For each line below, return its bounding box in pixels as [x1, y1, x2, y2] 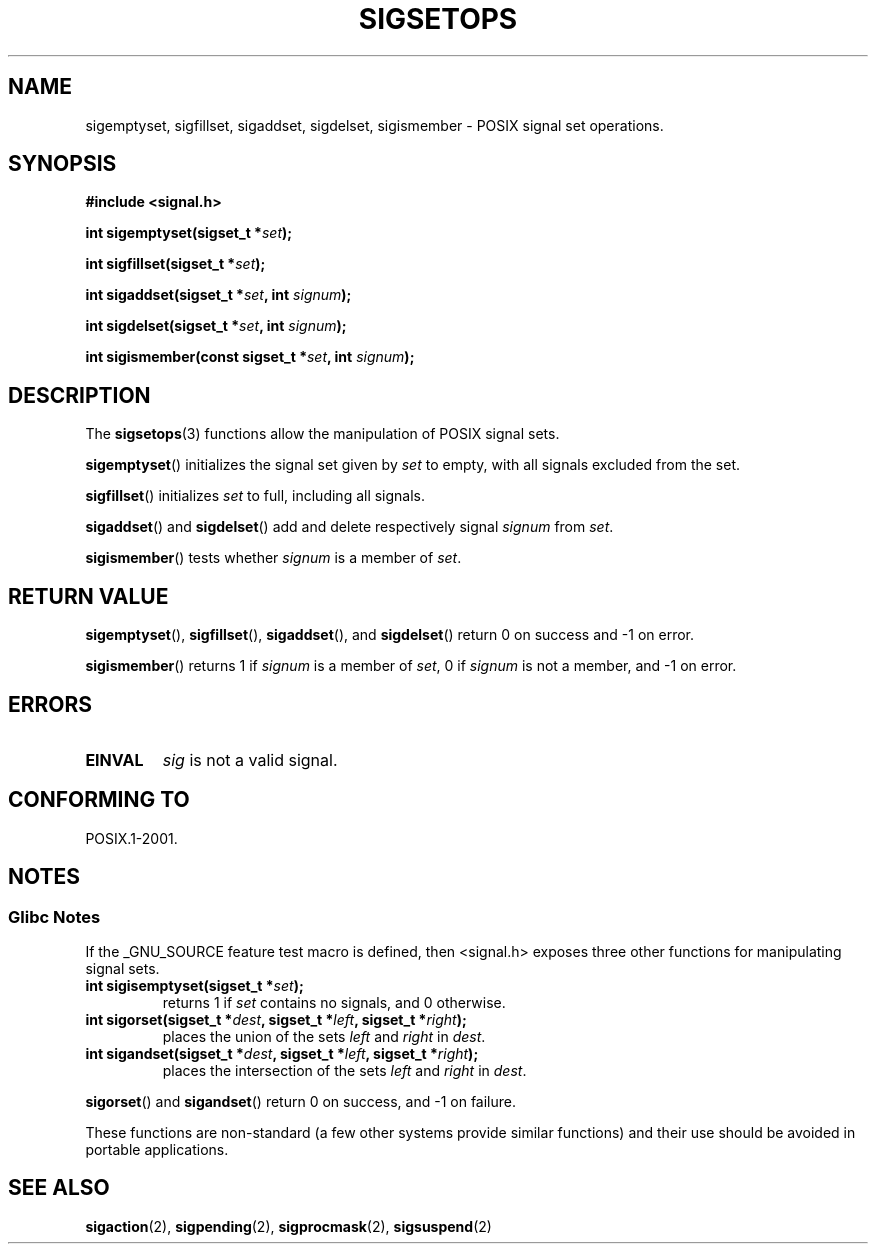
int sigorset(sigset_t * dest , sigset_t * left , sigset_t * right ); [85, 1011, 467, 1029]
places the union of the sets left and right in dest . [162, 1028, 486, 1046]
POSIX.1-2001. [85, 829, 178, 847]
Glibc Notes [8, 906, 101, 927]
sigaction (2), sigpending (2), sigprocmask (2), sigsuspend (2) [85, 1217, 492, 1235]
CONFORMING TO [8, 787, 190, 813]
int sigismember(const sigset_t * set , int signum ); [85, 348, 415, 366]
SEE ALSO [8, 1175, 110, 1201]
